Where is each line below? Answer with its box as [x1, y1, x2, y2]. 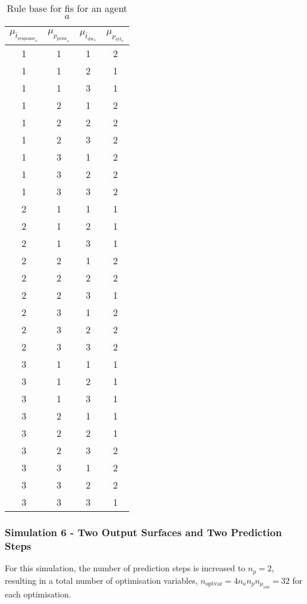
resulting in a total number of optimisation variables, [5, 574, 198, 586]
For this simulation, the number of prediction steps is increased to [5, 562, 246, 574]
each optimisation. [5, 588, 71, 600]
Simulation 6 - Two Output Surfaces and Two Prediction [5, 524, 282, 539]
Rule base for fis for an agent [7, 1, 127, 15]
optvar [205, 581, 223, 587]
